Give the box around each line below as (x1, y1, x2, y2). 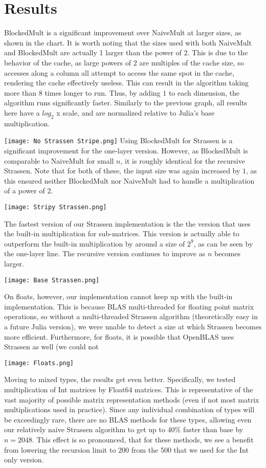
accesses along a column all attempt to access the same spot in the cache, (4, 67, 234, 78)
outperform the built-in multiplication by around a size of (4, 238, 185, 249)
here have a (4, 107, 40, 118)
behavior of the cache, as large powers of (4, 57, 131, 68)
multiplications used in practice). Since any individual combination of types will (4, 404, 255, 415)
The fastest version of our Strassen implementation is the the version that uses (4, 218, 251, 229)
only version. (4, 454, 44, 465)
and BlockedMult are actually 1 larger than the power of (4, 47, 182, 58)
